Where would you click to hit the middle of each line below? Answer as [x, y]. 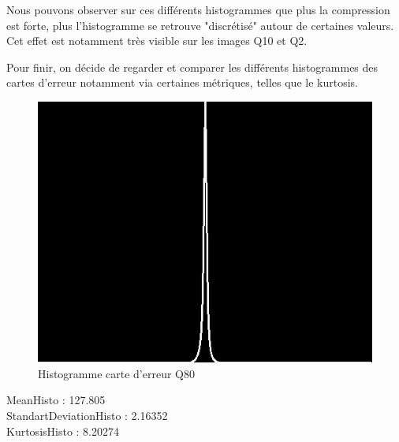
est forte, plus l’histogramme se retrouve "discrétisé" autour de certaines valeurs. [200, 25]
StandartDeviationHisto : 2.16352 [87, 415]
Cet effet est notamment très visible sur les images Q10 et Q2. [157, 41]
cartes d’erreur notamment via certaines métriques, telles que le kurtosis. [182, 82]
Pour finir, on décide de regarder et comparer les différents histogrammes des [192, 67]
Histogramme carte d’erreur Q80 [116, 373]
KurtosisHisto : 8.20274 [63, 431]
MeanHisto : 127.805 [56, 400]
